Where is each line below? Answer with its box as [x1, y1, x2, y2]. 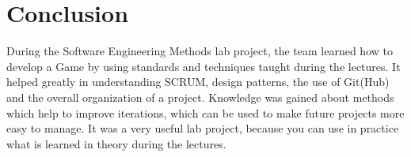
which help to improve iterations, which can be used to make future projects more [6, 104, 405, 121]
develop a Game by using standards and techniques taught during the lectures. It [6, 58, 401, 74]
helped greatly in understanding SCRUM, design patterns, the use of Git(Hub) [6, 73, 390, 90]
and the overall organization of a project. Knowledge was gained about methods [6, 88, 394, 105]
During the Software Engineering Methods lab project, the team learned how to [6, 43, 393, 59]
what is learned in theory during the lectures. [6, 135, 226, 151]
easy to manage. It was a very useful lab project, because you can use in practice [6, 120, 399, 136]
